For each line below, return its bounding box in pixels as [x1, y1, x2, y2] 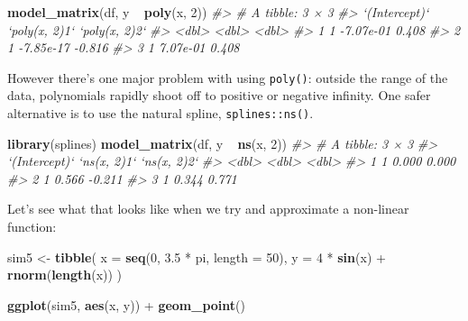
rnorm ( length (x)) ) [7, 265, 123, 284]
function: [7, 217, 57, 236]
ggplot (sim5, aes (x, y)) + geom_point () [7, 295, 246, 314]
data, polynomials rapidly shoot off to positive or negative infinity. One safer [7, 86, 431, 105]
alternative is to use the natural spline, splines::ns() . [7, 104, 314, 123]
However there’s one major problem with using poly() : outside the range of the [7, 68, 448, 87]
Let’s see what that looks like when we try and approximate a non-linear [7, 199, 409, 218]
